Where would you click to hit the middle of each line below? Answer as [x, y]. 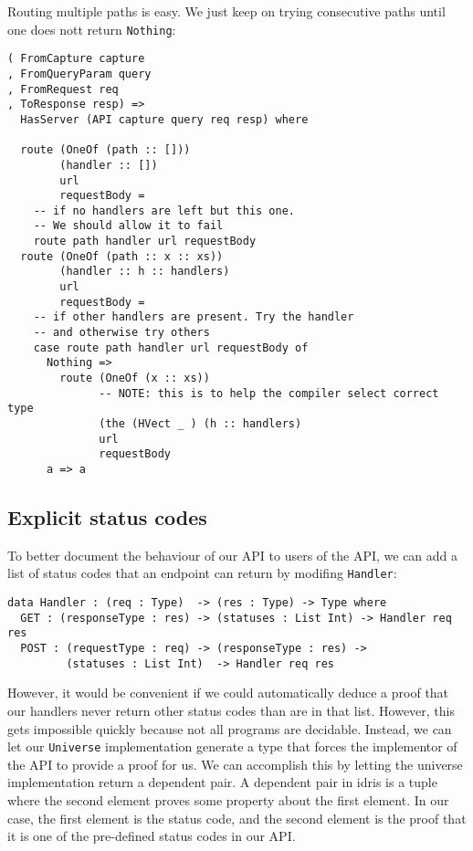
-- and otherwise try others [121, 333]
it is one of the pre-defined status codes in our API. [152, 836]
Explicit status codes [107, 517]
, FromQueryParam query [79, 74]
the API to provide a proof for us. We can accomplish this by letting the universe [235, 764]
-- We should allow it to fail [128, 226]
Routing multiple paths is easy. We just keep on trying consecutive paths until [226, 11]
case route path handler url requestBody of [171, 347]
